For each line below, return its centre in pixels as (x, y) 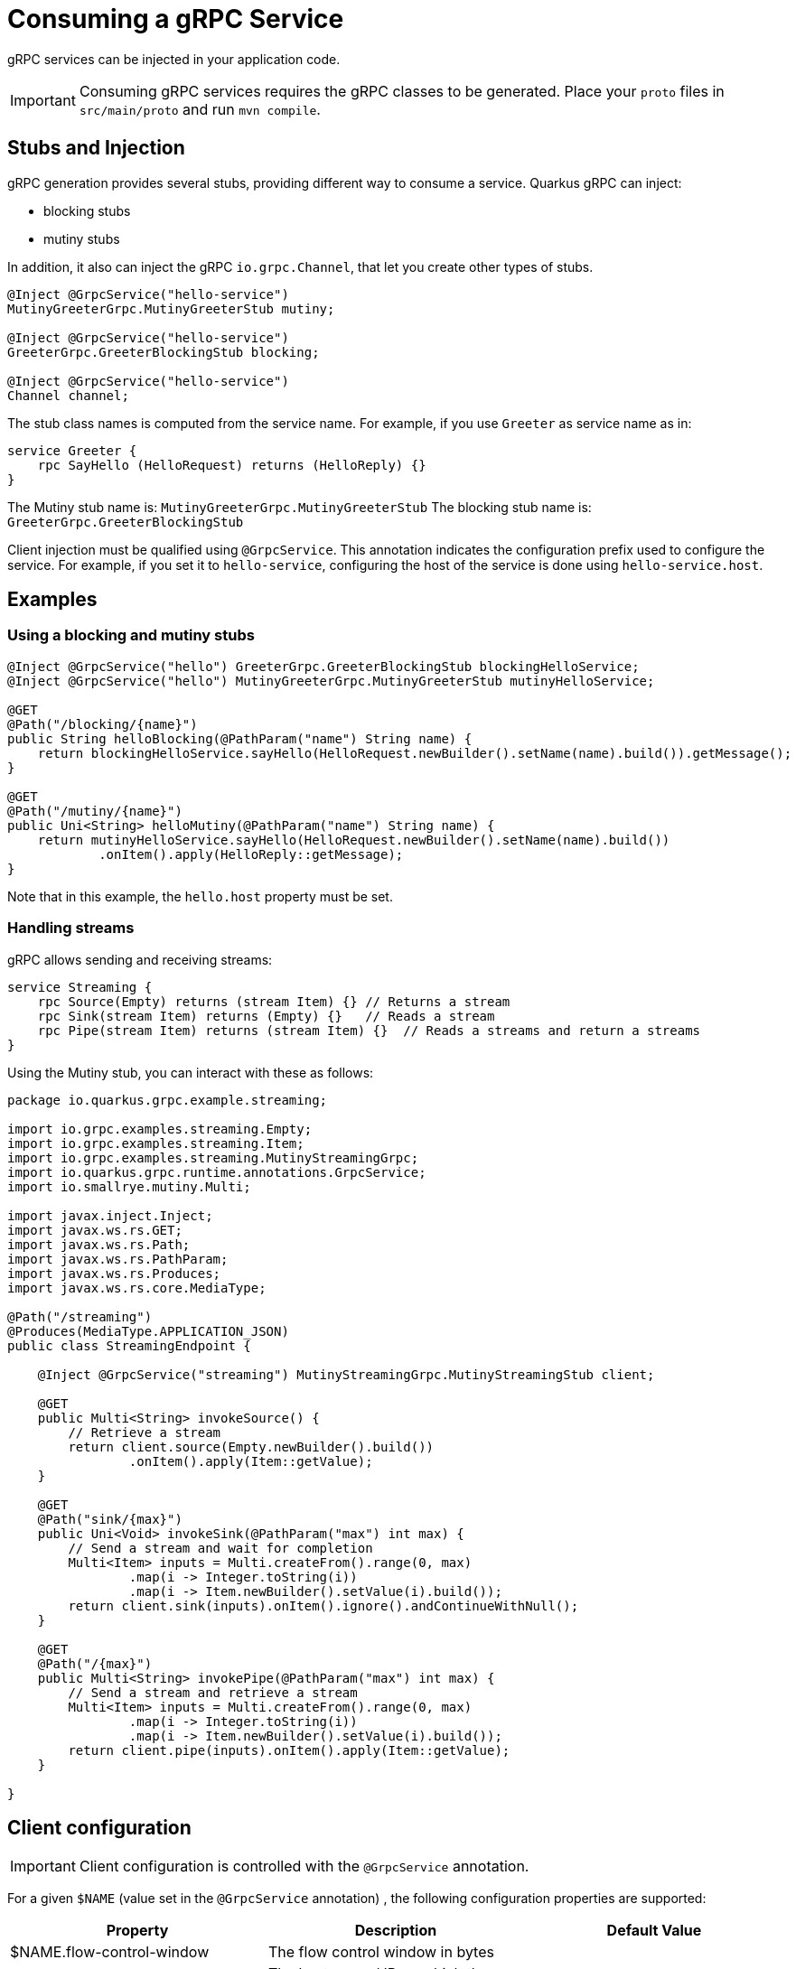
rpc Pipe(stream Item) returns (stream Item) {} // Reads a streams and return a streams (369, 1030)
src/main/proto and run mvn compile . (200, 109)
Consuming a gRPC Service (176, 19)
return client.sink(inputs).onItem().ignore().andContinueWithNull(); (323, 1605)
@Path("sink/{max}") (110, 1519)
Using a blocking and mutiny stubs (131, 635)
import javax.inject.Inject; (110, 1215)
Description (396, 1931)
